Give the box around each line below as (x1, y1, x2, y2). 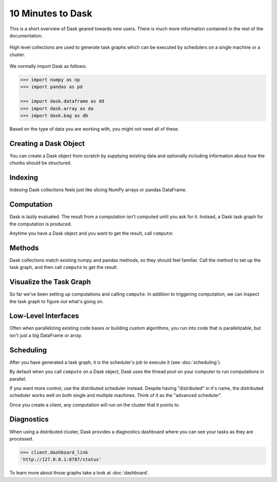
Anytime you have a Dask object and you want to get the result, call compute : (9, 230, 174, 236)
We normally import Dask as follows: (9, 63, 87, 69)
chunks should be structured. (9, 160, 72, 166)
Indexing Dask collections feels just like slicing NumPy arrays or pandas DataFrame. (9, 187, 187, 193)
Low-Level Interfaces (9, 311, 80, 320)
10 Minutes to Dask (9, 8, 92, 19)
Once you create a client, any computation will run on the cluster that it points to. (9, 402, 181, 408)
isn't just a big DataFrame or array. (9, 332, 83, 338)
